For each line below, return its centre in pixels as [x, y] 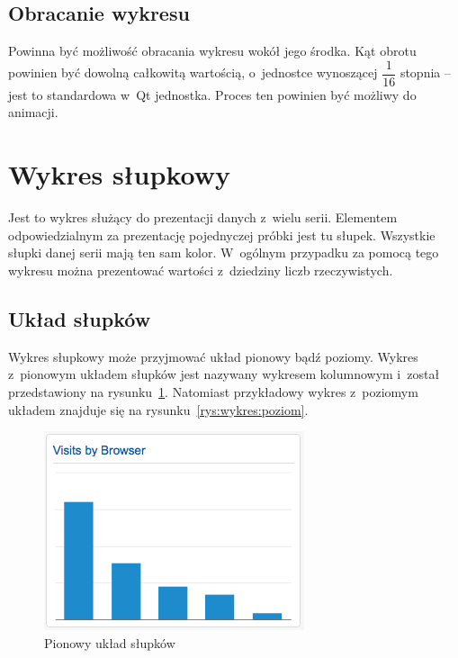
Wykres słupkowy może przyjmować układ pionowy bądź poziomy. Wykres [213, 356]
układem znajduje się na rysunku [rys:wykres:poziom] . [158, 409]
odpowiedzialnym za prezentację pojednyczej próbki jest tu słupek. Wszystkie [222, 234]
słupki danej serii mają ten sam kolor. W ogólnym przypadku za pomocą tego [224, 252]
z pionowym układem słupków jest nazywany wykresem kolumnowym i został [224, 374]
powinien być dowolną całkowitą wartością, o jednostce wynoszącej [193, 72]
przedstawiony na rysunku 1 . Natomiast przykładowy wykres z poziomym [213, 391]
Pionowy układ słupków [110, 642]
